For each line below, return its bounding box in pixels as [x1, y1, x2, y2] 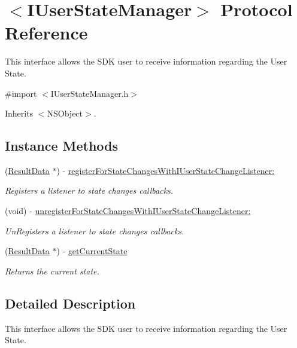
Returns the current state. [5, 264, 99, 277]
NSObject [47, 107, 83, 120]
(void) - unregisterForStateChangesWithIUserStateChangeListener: [5, 204, 251, 217]
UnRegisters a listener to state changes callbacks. [5, 224, 184, 237]
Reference [5, 20, 88, 45]
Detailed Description [5, 294, 136, 312]
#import [5, 87, 37, 99]
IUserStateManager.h [50, 87, 129, 99]
